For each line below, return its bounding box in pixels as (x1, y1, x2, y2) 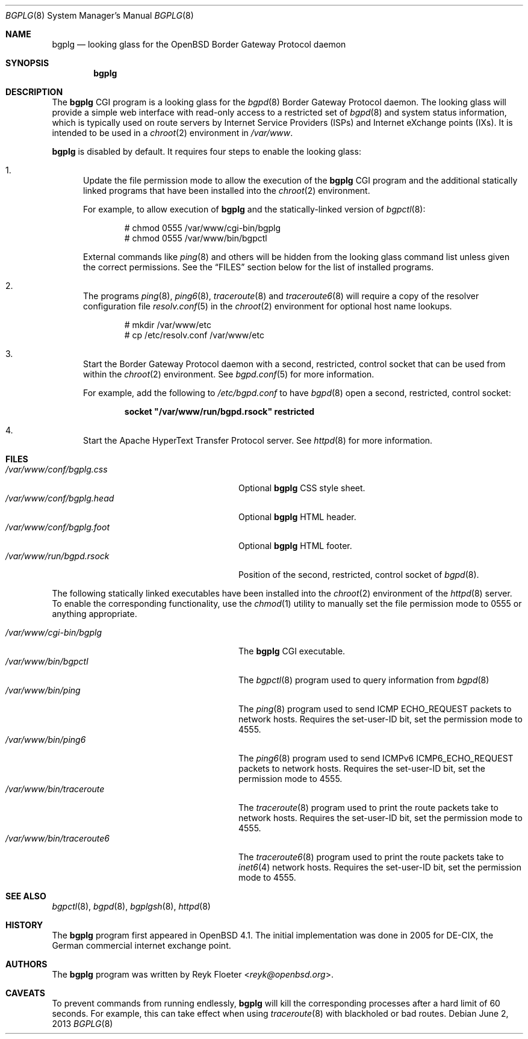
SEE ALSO (5, 891, 46, 901)
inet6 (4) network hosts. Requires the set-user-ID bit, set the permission (238, 862, 522, 872)
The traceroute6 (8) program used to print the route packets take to (238, 852, 504, 862)
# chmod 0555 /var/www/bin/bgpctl (124, 233, 267, 243)
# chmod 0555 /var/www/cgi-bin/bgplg (124, 223, 281, 233)
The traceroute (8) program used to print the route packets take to (238, 802, 498, 813)
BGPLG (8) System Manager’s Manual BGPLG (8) (5, 10, 194, 20)
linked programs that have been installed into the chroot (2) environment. (83, 185, 370, 196)
